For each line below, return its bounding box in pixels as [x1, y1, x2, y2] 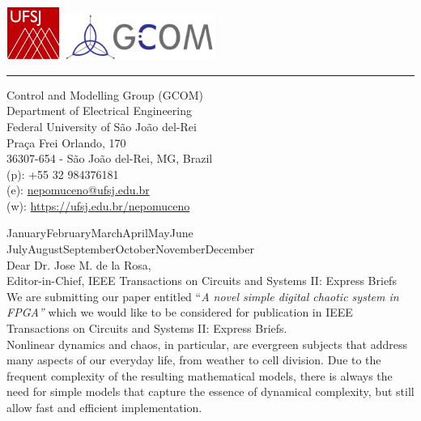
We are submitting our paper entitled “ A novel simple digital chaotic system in [6, 287, 399, 304]
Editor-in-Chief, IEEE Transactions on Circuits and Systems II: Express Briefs [6, 272, 397, 289]
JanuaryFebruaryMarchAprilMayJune [6, 224, 193, 241]
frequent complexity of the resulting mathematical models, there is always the [6, 367, 393, 384]
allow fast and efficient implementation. [6, 399, 202, 416]
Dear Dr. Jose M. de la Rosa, [6, 256, 151, 273]
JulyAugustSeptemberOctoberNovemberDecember [6, 240, 254, 257]
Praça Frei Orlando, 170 [6, 134, 126, 151]
